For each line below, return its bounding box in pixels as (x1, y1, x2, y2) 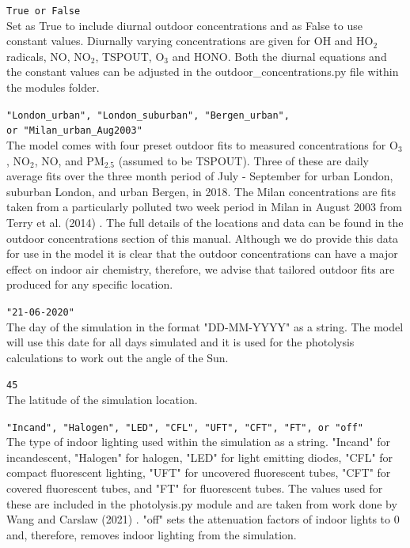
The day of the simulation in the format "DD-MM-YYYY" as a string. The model (6, 318, 404, 334)
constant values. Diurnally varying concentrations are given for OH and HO (6, 32, 374, 49)
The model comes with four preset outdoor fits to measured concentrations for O (6, 136, 398, 153)
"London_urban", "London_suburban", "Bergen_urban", (6, 109, 290, 121)
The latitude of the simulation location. (6, 391, 198, 407)
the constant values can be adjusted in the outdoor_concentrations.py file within (6, 63, 399, 80)
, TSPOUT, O (95, 47, 165, 64)
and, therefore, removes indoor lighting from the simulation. (6, 526, 297, 542)
